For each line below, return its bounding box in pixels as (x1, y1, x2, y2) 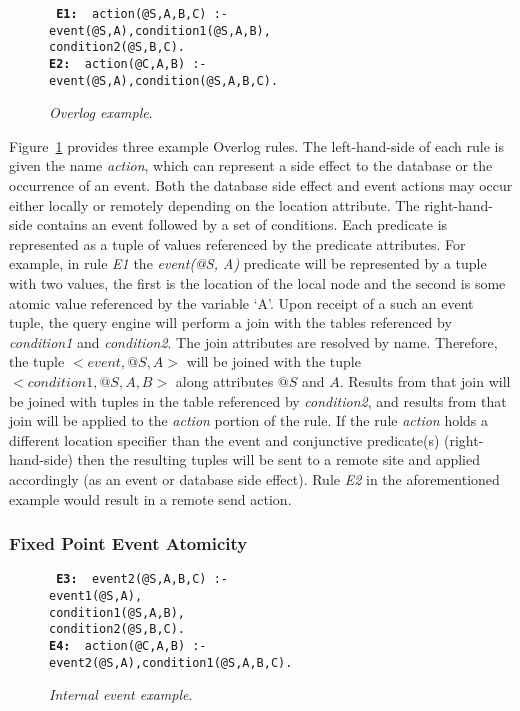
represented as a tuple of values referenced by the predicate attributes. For (9, 233, 466, 254)
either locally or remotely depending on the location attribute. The (9, 194, 420, 215)
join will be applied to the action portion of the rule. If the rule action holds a (9, 410, 489, 431)
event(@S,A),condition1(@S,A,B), (49, 23, 271, 38)
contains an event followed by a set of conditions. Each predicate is (37, 214, 448, 235)
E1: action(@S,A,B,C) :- (56, 7, 229, 21)
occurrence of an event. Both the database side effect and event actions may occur (9, 175, 513, 196)
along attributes (175, 371, 274, 391)
